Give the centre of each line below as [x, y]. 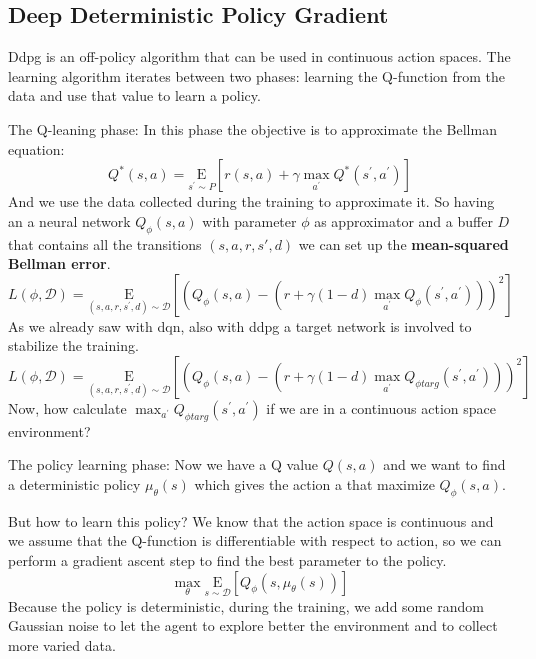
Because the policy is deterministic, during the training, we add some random [246, 605]
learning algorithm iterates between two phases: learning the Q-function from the [257, 75]
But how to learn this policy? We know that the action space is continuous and [251, 520]
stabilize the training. [73, 345]
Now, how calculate [67, 407]
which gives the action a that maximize [314, 483]
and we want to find [444, 464]
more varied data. [62, 644]
